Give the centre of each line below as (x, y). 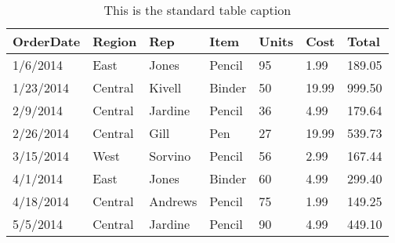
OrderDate (47, 41)
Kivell (165, 87)
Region (115, 41)
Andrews (173, 201)
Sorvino (170, 156)
